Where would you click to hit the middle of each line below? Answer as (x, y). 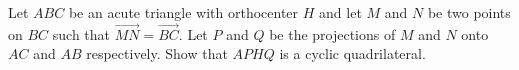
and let (340, 12)
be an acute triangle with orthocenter (183, 12)
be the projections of (332, 33)
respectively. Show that (157, 53)
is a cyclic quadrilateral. (352, 53)
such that (81, 33)
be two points (469, 12)
